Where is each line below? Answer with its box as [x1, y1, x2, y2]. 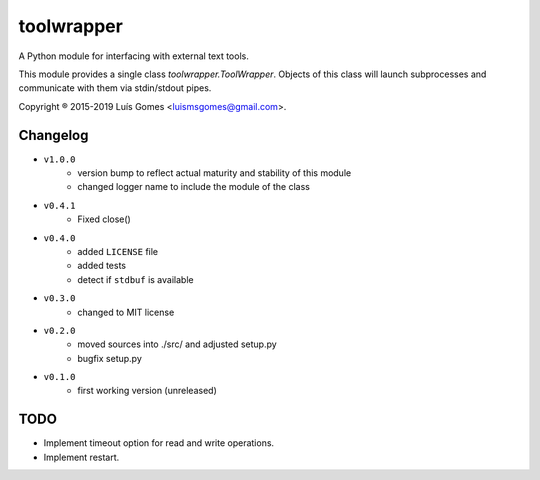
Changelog [18, 126, 89, 144]
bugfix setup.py [77, 352, 142, 364]
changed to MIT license [77, 306, 175, 318]
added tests [77, 260, 127, 272]
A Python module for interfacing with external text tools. [18, 50, 249, 62]
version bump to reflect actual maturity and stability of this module [77, 167, 352, 179]
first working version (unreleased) [77, 385, 217, 397]
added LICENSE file [77, 245, 159, 257]
